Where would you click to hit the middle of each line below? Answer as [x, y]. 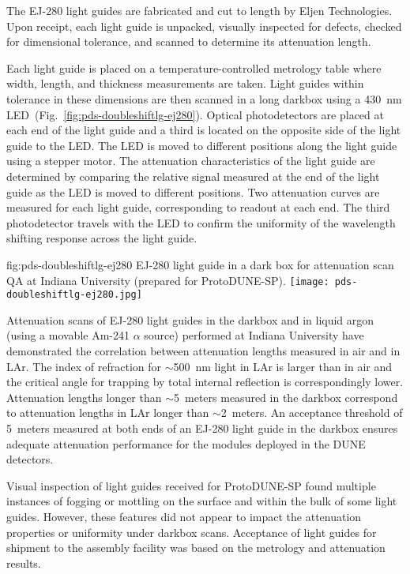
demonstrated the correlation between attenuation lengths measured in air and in [203, 351]
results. [24, 563]
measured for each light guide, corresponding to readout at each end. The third [198, 207]
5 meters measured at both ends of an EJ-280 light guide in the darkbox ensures [202, 428]
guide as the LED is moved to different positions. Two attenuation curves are [193, 191]
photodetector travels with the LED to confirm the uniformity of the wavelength [201, 222]
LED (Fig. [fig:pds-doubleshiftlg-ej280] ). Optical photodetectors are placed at [195, 114]
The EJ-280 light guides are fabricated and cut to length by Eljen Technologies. [199, 10]
